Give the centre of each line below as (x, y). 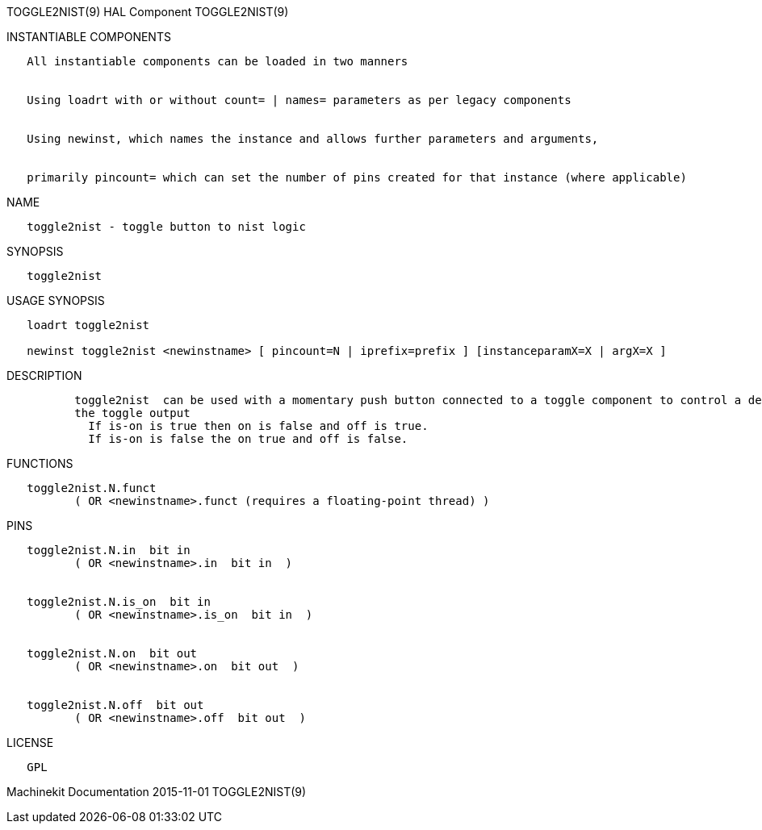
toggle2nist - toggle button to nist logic (166, 227)
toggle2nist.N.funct (92, 488)
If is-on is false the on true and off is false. (248, 439)
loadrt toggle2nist (88, 325)
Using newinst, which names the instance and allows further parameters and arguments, (313, 139)
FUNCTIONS (40, 463)
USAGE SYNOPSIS (56, 300)
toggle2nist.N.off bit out (115, 705)
